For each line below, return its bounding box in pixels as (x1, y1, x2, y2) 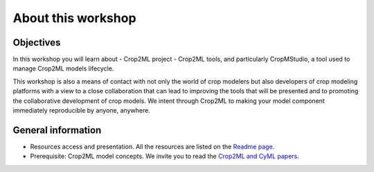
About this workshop (12, 10, 136, 26)
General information (12, 124, 102, 136)
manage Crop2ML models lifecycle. (12, 64, 114, 73)
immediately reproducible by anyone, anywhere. (12, 106, 150, 115)
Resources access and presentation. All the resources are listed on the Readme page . (30, 142, 275, 151)
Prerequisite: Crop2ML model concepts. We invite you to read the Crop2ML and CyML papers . (30, 152, 299, 160)
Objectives (12, 37, 61, 48)
